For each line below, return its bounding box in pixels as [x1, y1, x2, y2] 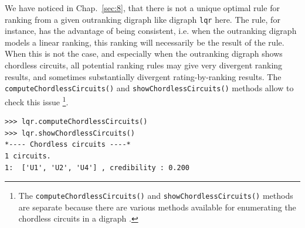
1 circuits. [5, 151, 51, 160]
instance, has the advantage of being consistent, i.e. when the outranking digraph [5, 25, 297, 37]
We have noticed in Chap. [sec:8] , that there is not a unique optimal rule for [5, 2, 280, 13]
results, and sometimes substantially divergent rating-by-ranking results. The [5, 70, 282, 82]
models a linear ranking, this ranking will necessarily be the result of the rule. [5, 36, 284, 48]
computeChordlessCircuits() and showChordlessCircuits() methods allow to [5, 82, 294, 94]
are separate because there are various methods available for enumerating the [18, 201, 296, 213]
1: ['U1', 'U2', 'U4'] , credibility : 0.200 [5, 163, 189, 172]
